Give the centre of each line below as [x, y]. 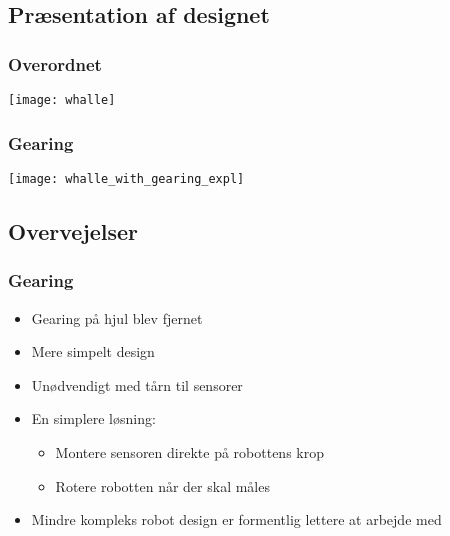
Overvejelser [73, 230]
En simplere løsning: [93, 418]
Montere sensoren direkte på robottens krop [189, 451]
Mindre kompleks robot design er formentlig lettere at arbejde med [236, 519]
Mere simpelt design [93, 351]
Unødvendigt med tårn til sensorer [137, 384]
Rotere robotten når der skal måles [162, 485]
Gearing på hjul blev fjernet [117, 317]
